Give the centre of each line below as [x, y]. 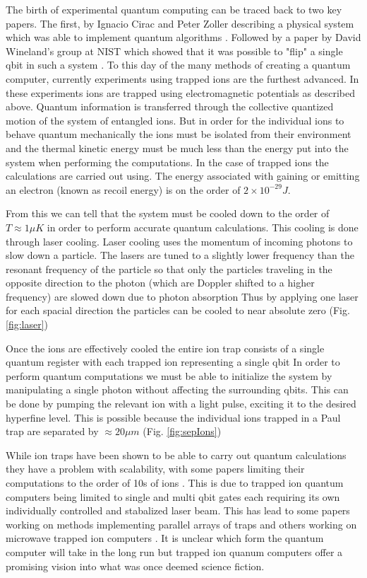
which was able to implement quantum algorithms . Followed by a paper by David [183, 37]
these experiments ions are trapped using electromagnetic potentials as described [180, 92]
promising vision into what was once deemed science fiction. [135, 566]
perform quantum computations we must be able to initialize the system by [169, 375]
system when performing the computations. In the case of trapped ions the [167, 162]
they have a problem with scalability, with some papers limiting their [155, 469]
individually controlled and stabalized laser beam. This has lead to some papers [178, 510]
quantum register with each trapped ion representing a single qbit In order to [173, 362]
